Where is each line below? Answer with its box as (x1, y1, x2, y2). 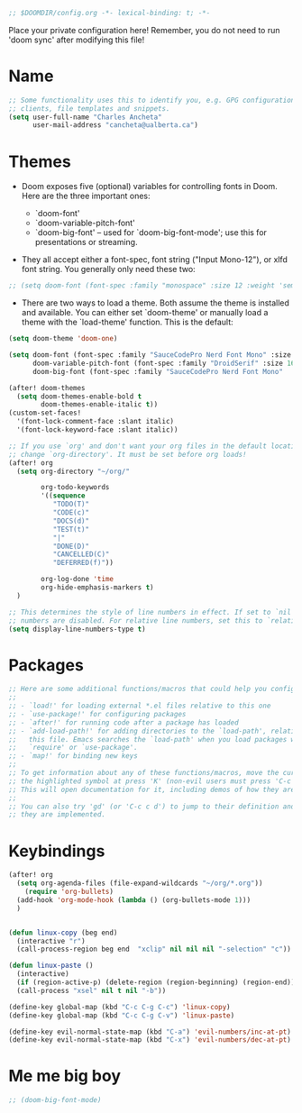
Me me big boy (8, 1066, 121, 1086)
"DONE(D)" (52, 542, 90, 551)
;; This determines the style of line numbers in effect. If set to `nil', (8, 607, 299, 616)
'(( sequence (41, 491, 87, 500)
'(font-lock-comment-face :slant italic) (16, 417, 175, 426)
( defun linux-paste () (8, 961, 94, 971)
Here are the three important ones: (21, 190, 151, 202)
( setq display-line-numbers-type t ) (8, 625, 146, 634)
